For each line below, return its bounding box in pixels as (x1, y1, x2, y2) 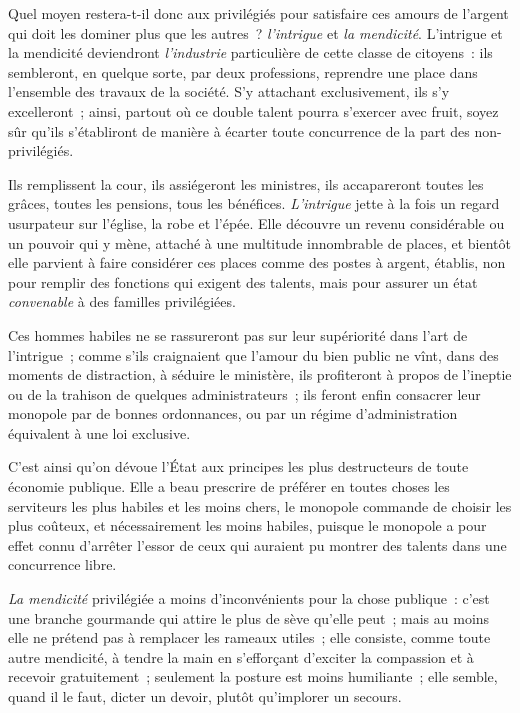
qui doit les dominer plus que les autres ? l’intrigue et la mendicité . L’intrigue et (8, 22, 503, 43)
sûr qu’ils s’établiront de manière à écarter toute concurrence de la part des (8, 120, 470, 141)
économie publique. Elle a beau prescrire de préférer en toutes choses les (8, 476, 450, 497)
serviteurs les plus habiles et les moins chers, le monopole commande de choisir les (8, 495, 512, 516)
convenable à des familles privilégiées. (8, 291, 236, 312)
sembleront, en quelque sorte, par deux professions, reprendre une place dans (8, 61, 478, 82)
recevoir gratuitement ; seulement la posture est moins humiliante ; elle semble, (8, 666, 498, 687)
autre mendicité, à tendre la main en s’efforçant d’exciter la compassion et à (8, 646, 474, 667)
